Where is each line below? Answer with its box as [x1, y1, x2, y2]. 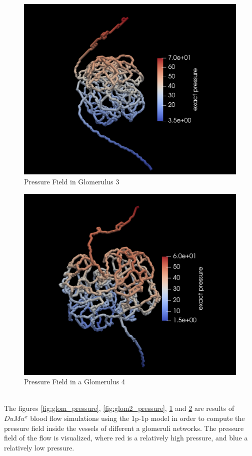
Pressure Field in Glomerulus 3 [24, 176, 119, 186]
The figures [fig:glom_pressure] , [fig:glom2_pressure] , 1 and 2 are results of [4, 403, 234, 413]
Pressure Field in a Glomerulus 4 [24, 376, 125, 387]
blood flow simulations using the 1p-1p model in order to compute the [30, 412, 245, 423]
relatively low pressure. [4, 442, 74, 452]
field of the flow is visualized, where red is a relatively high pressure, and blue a [4, 432, 248, 443]
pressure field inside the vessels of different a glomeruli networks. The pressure [4, 422, 244, 433]
